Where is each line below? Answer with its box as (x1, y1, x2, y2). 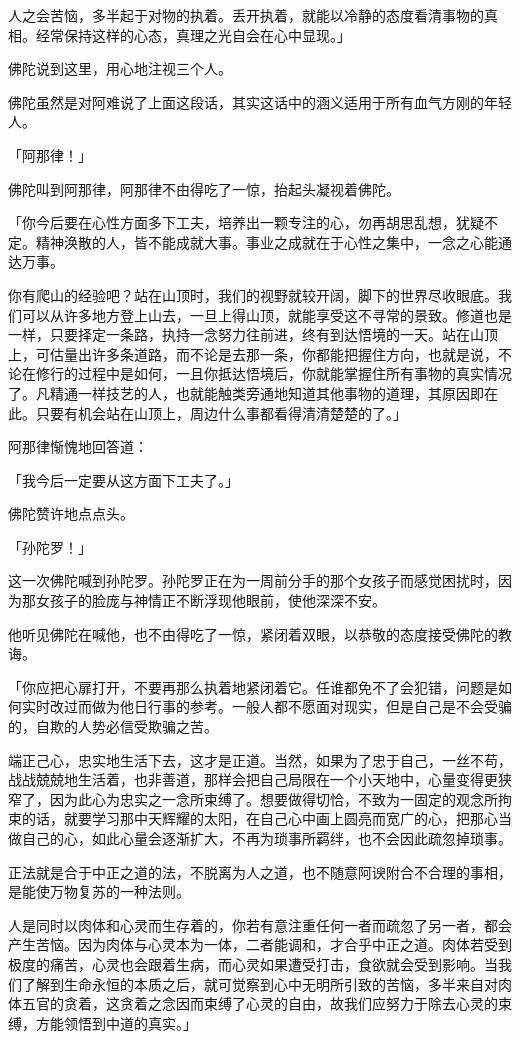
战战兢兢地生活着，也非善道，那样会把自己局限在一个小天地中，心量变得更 (8, 769, 498, 790)
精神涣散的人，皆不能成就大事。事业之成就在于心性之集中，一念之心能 (35, 231, 498, 252)
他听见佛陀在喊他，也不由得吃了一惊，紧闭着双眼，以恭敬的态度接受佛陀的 (8, 623, 498, 644)
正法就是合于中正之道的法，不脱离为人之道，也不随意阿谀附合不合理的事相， (8, 861, 512, 882)
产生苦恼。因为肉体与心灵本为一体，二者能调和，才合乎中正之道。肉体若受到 (8, 934, 512, 955)
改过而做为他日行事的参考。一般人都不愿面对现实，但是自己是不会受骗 (49, 696, 512, 717)
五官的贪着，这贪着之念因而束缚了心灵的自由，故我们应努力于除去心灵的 (21, 993, 498, 1014)
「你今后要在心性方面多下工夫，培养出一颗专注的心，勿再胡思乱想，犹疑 (8, 212, 484, 233)
